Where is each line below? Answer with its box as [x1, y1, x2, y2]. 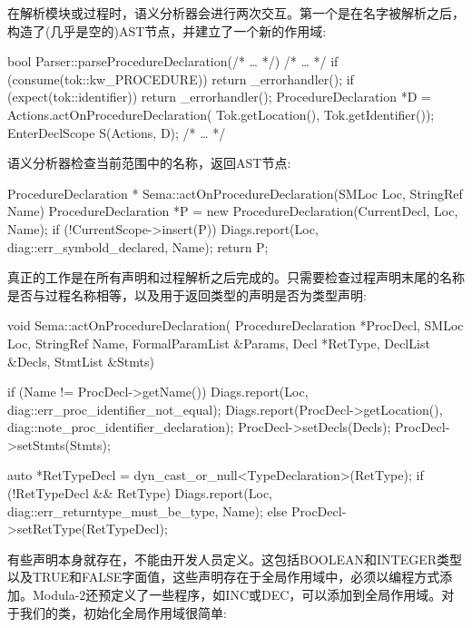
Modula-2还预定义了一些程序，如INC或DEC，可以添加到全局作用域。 [32, 585, 442, 604]
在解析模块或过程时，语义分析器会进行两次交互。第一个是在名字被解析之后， [7, 4, 465, 22]
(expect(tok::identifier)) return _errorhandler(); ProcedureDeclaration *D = [7, 87, 431, 106]
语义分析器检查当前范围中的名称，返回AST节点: [7, 153, 291, 172]
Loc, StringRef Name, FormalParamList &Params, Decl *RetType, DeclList [7, 333, 430, 352]
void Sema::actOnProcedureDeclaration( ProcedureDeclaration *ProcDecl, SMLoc [7, 316, 464, 335]
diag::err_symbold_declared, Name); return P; [7, 237, 269, 256]
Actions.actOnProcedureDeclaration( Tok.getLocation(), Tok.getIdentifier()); [7, 104, 435, 123]
